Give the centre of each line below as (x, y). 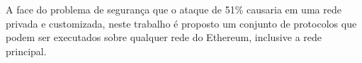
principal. (26, 51)
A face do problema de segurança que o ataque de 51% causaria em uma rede (174, 9)
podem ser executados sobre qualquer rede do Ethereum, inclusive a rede (164, 37)
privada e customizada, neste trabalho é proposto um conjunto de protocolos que (181, 23)
